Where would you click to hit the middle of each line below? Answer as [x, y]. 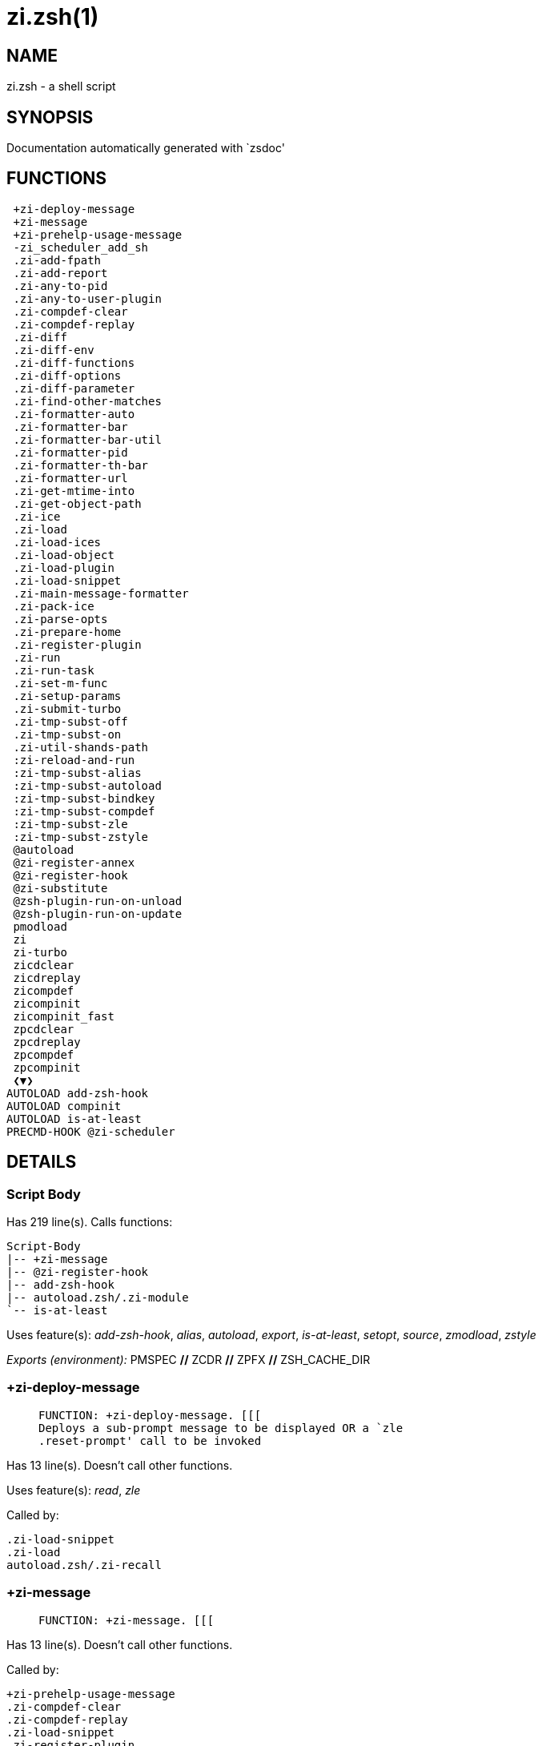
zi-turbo [40, 952]
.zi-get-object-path [77, 503]
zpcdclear [44, 1029]
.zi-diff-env [54, 350]
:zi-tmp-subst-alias [77, 772]
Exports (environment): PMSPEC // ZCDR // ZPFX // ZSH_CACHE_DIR [189, 1360]
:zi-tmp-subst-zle [70, 824]
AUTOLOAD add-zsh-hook [78, 1093]
